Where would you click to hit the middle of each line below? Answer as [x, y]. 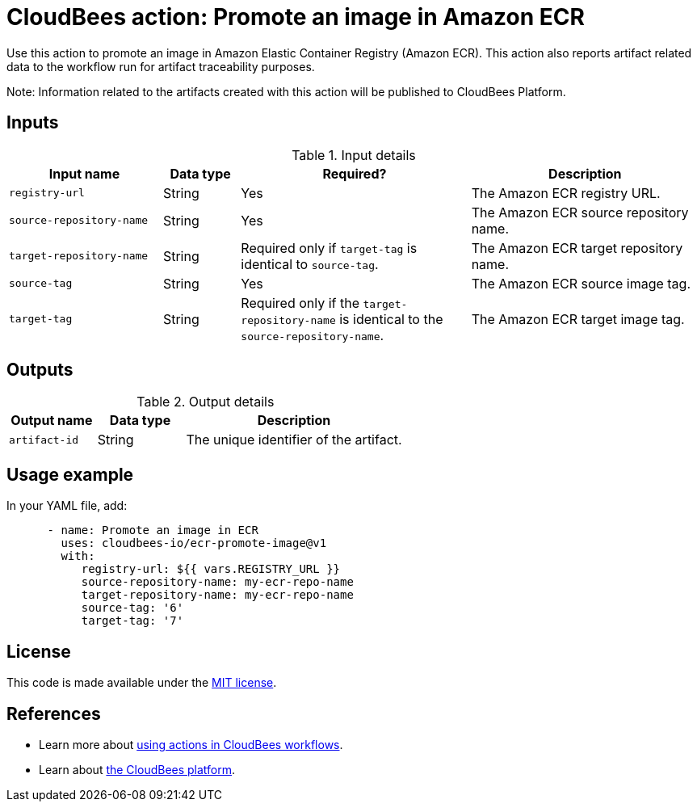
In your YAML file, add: [67, 506]
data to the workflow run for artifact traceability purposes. [161, 66]
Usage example [70, 474]
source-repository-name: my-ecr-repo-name [217, 582]
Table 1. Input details [354, 155]
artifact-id [44, 440]
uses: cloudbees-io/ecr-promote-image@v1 [194, 543]
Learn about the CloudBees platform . [137, 769]
